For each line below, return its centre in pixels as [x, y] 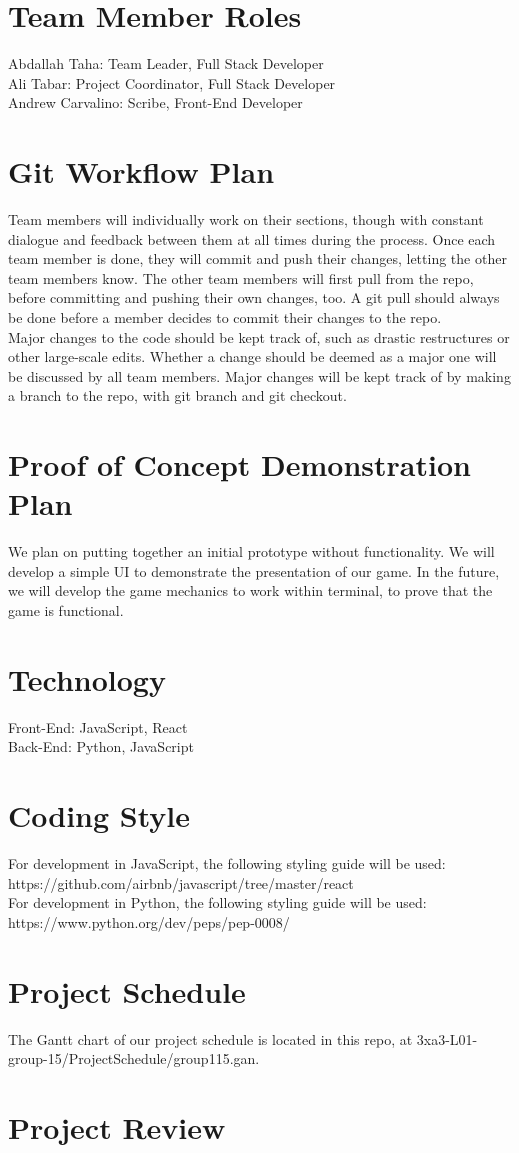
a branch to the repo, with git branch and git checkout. [177, 395]
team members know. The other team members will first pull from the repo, [241, 277]
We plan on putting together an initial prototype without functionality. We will [251, 551]
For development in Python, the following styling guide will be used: [217, 902]
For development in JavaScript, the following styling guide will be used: [227, 863]
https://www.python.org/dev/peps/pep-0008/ [149, 921]
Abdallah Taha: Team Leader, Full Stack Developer [166, 63]
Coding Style [99, 815]
